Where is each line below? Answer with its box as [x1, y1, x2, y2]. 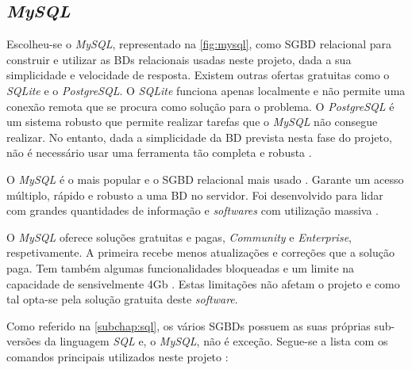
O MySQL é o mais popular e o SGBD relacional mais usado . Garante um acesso [6, 170, 404, 187]
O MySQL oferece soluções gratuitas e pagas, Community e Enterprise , [6, 228, 352, 245]
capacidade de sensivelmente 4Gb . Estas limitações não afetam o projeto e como [6, 275, 400, 292]
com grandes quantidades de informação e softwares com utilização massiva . [6, 202, 379, 219]
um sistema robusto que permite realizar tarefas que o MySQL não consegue [6, 113, 378, 130]
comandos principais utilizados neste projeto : [6, 348, 229, 364]
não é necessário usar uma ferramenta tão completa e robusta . [6, 144, 312, 161]
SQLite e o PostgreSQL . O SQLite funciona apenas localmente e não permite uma [6, 82, 406, 98]
